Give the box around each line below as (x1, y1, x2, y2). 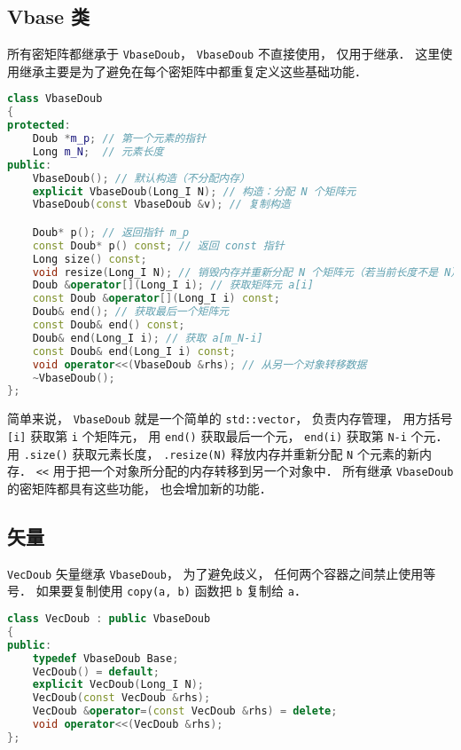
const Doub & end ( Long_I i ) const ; (32, 344, 236, 358)
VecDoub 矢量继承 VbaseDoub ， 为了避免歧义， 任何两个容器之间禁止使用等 (7, 564, 436, 582)
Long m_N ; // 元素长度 (32, 145, 164, 158)
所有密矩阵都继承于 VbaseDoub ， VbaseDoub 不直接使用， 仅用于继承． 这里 (7, 44, 441, 63)
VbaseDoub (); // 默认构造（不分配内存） (32, 171, 251, 185)
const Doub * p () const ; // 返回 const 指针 (32, 239, 285, 252)
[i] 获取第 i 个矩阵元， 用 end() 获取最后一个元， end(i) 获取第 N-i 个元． (7, 427, 449, 446)
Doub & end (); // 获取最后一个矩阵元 (32, 305, 230, 319)
